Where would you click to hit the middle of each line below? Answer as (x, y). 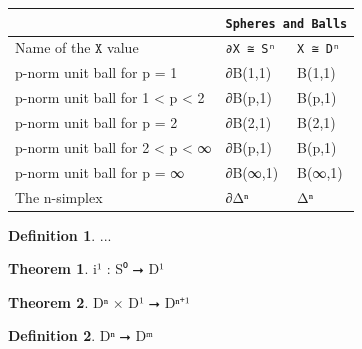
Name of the (53, 47)
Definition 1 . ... (60, 234)
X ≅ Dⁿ (319, 49)
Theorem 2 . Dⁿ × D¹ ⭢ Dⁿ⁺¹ (99, 301)
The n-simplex (59, 196)
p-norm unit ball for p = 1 (96, 72)
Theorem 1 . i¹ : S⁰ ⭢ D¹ (86, 268)
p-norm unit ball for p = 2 (96, 122)
